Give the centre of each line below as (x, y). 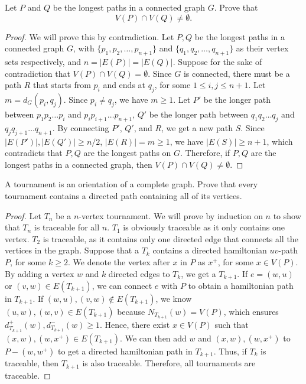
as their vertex (262, 48)
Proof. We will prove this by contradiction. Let (89, 36)
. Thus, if (230, 351)
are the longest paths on (127, 153)
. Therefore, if (205, 153)
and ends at (124, 85)
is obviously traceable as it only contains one (204, 227)
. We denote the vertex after (119, 261)
